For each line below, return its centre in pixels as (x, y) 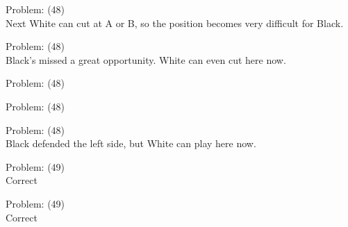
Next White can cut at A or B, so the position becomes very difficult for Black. (175, 23)
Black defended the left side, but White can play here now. (131, 143)
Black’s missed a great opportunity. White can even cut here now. (146, 59)
